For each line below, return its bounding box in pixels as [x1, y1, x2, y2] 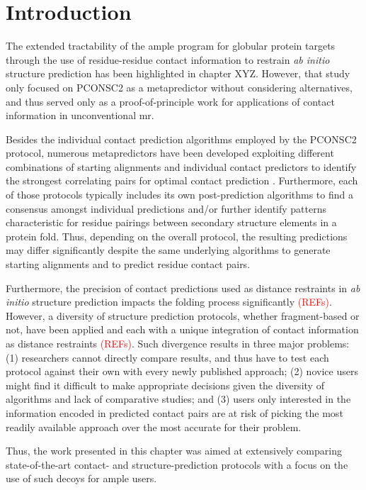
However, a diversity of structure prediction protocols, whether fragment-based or [6, 308, 360, 323]
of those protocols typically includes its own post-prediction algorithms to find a [6, 187, 353, 202]
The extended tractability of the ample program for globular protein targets [6, 38, 336, 53]
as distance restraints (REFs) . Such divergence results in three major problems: [6, 336, 350, 350]
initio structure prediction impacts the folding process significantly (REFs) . [6, 294, 332, 309]
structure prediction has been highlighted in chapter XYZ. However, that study [6, 66, 350, 81]
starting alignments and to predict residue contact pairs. [6, 257, 251, 272]
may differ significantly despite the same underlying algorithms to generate [6, 243, 331, 257]
